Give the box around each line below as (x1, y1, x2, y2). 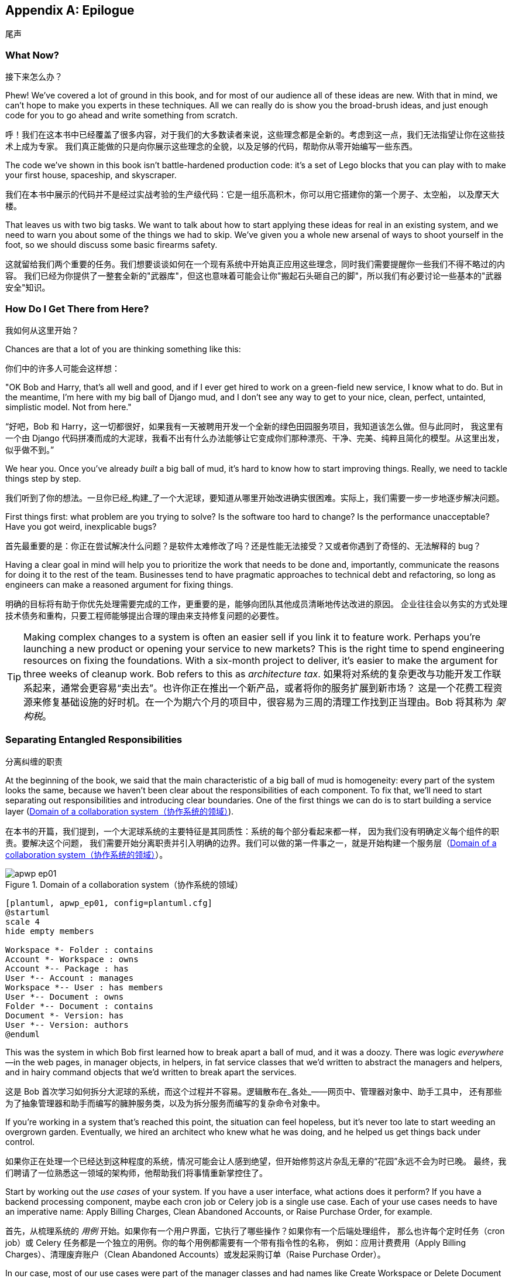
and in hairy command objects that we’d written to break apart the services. (5, 1066, 297, 1077)
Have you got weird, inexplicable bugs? (5, 521, 157, 531)
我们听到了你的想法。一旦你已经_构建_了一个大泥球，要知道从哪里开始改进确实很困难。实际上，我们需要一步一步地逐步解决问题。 (5, 492, 504, 503)
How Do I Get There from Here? (5, 302, 149, 315)
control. (5, 1136, 35, 1147)
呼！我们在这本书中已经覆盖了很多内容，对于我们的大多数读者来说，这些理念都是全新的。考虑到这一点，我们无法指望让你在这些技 (5, 129, 505, 140)
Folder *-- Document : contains (5, 1001, 153, 1011)
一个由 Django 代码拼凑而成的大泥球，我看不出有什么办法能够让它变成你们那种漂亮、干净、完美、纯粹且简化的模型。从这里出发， (5, 432, 504, 443)
